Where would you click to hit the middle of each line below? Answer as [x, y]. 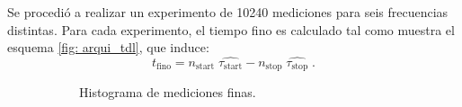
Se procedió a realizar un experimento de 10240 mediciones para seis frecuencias [228, 12]
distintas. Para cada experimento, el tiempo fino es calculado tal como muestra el [231, 29]
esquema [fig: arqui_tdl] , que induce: [108, 47]
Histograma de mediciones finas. [168, 92]
